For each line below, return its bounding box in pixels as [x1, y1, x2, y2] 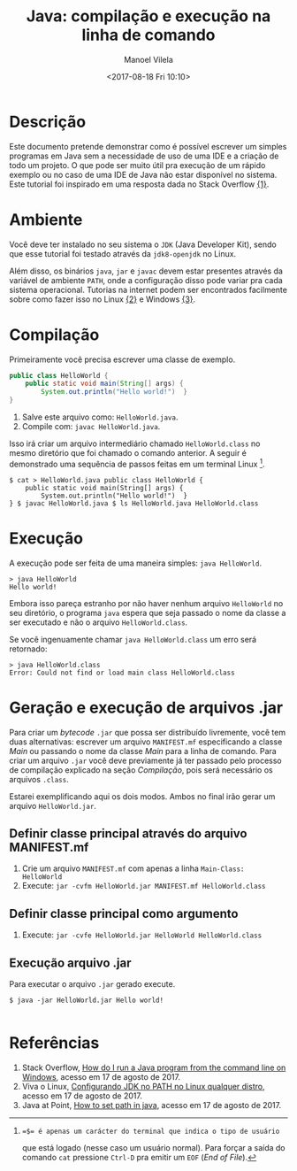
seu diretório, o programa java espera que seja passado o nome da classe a [9, 607, 286, 618]
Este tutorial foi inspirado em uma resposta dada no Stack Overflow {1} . [9, 179, 270, 189]
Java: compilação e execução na [26, 6, 271, 27]
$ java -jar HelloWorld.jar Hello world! [9, 996, 164, 1005]
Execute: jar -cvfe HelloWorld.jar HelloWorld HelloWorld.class [21, 929, 263, 940]
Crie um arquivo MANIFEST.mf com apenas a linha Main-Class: [21, 863, 245, 874]
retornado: [9, 643, 48, 654]
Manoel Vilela [123, 54, 174, 65]
